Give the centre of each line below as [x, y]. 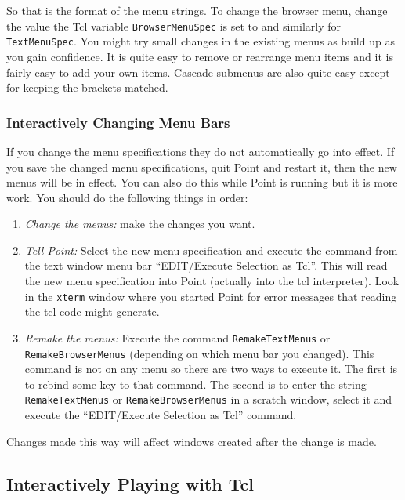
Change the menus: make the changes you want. [140, 224]
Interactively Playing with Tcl [130, 483]
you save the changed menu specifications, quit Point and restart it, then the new [202, 167]
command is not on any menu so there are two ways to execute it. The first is [211, 369]
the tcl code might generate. [92, 312]
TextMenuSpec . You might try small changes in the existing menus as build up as [201, 41]
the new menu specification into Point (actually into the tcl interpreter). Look [212, 281]
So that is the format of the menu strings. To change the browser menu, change [197, 10]
